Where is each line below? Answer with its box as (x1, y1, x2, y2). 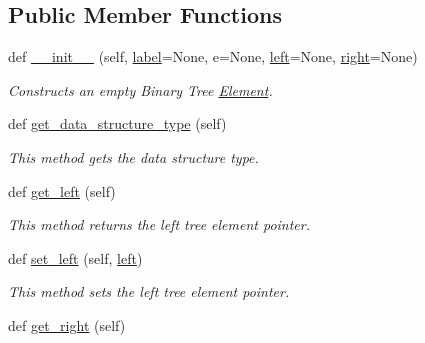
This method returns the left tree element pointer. (8, 214, 311, 235)
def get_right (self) (8, 314, 126, 335)
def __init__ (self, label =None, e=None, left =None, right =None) (8, 46, 418, 67)
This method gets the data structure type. (8, 146, 259, 167)
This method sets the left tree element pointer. (8, 281, 290, 302)
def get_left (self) (8, 180, 116, 201)
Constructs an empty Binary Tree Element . (8, 79, 273, 100)
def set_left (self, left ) (8, 247, 143, 268)
